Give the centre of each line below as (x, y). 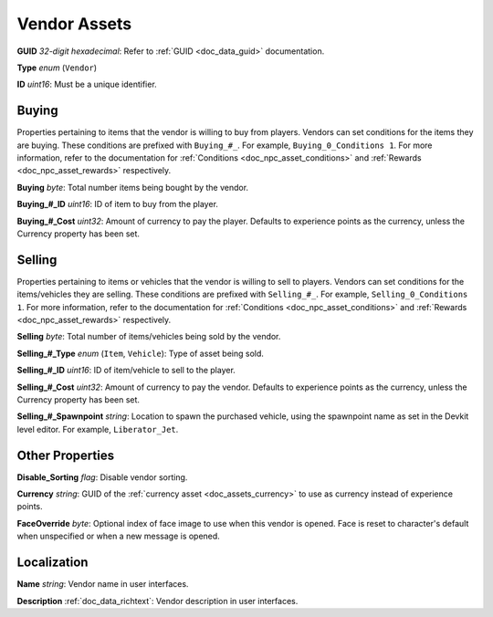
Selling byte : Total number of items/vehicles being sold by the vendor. (149, 337)
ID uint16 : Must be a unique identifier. (87, 84)
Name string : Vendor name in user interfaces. (103, 584)
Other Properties (65, 455)
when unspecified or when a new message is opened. (119, 536)
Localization (52, 563)
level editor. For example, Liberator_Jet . (98, 429)
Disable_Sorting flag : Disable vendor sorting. (102, 477)
